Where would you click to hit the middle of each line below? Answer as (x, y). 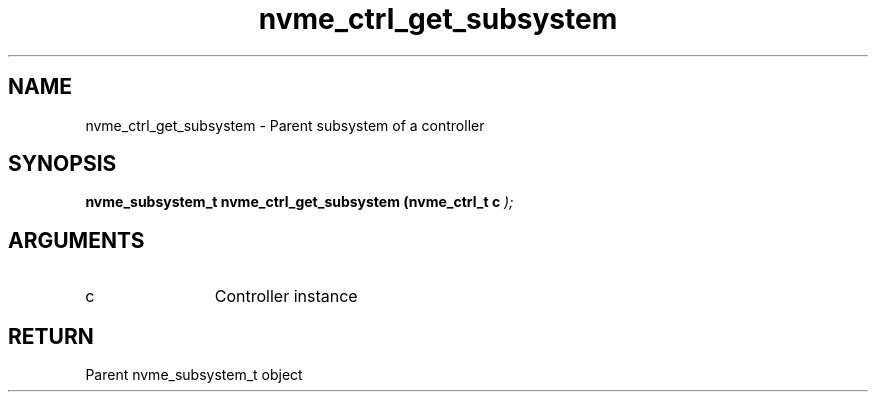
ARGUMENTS (76, 240)
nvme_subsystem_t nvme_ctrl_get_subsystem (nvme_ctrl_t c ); (299, 202)
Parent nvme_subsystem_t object (194, 375)
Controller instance (286, 296)
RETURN (51, 336)
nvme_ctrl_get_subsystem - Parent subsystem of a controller (285, 125)
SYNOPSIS (62, 164)
